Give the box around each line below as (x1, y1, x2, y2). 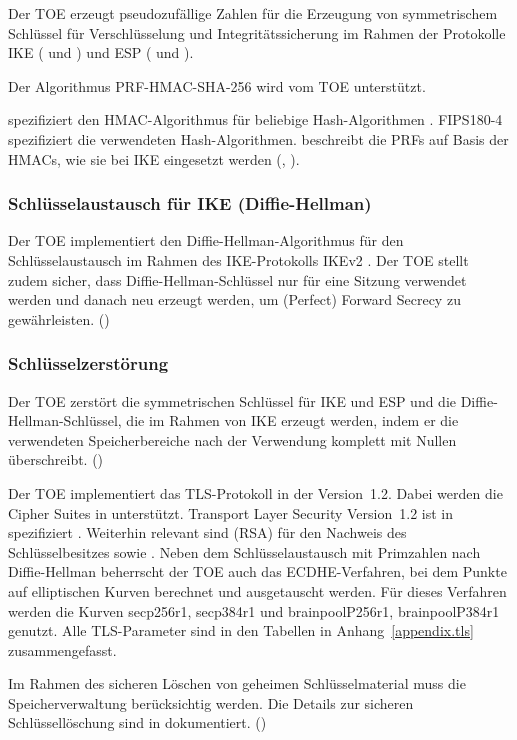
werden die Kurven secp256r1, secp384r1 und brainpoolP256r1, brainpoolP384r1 (8, 600, 500, 621)
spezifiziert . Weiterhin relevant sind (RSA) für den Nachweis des (8, 522, 407, 543)
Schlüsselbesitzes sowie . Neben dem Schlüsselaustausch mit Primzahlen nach (8, 541, 481, 562)
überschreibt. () (8, 449, 104, 470)
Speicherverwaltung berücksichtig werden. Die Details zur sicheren (8, 692, 414, 713)
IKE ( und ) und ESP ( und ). (8, 42, 194, 63)
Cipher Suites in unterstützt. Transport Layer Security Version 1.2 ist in (8, 502, 454, 523)
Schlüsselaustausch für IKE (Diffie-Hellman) (8, 191, 372, 216)
